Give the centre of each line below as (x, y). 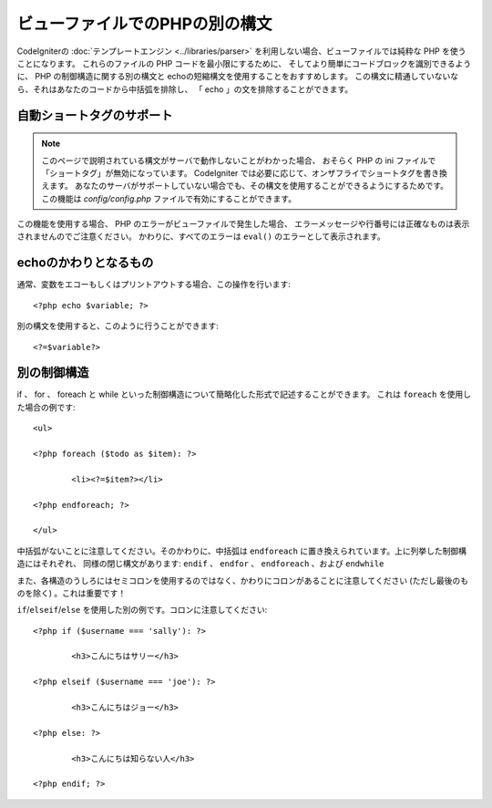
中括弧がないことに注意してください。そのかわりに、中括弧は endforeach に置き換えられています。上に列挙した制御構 (242, 551)
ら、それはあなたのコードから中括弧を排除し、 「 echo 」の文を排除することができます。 (185, 89)
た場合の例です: (46, 407)
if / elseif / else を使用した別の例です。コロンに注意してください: (142, 610)
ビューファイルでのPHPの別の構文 (144, 24)
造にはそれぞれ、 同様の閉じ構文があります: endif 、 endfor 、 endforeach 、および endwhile (200, 564)
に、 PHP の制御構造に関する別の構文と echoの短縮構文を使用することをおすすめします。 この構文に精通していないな (238, 77)
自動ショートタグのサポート (95, 115)
